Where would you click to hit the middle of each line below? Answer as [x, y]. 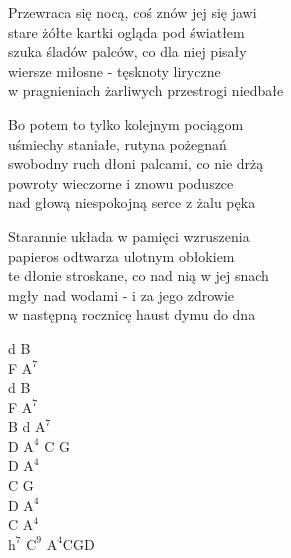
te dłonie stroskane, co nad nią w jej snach [138, 275]
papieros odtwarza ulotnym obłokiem [121, 255]
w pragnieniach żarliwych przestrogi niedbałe [146, 90]
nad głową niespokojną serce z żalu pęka [132, 202]
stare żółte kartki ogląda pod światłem [126, 31]
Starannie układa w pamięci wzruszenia [129, 235]
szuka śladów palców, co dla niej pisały [127, 51]
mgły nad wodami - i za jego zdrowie [121, 294]
